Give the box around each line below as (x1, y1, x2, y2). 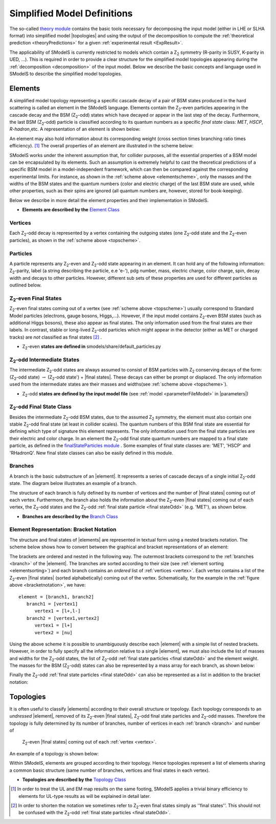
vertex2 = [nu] (34, 630, 73, 635)
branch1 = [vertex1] (26, 601, 78, 607)
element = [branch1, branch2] (18, 594, 95, 599)
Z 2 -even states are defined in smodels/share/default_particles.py (22, 343, 161, 350)
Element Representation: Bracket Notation (9, 526, 117, 533)
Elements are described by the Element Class (22, 207, 120, 213)
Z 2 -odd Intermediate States (9, 356, 80, 364)
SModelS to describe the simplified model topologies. (9, 71, 122, 77)
